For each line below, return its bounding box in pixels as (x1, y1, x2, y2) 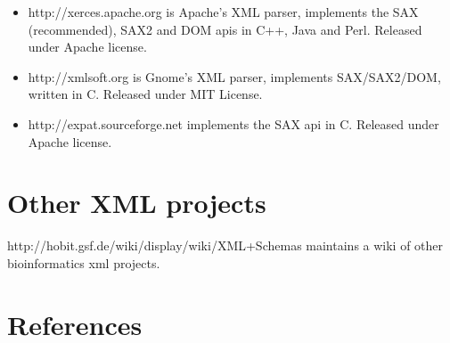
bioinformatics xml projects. (7, 253, 160, 272)
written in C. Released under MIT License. (28, 85, 263, 103)
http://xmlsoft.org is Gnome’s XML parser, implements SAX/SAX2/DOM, (28, 67, 441, 86)
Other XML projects (7, 184, 266, 221)
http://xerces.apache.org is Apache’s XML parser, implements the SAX (28, 3, 419, 20)
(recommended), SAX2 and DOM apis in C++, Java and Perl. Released (28, 20, 422, 38)
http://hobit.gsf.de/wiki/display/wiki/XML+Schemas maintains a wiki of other (7, 236, 444, 255)
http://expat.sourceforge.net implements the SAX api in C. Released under (28, 114, 439, 133)
